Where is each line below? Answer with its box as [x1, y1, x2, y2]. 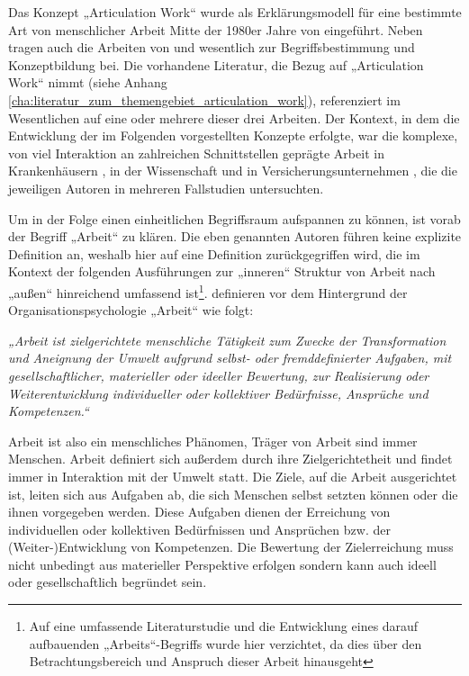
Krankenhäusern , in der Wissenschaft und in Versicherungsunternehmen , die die [8, 161, 457, 180]
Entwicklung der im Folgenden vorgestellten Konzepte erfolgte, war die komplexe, [8, 126, 458, 145]
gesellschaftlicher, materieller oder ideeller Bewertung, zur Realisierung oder [8, 365, 429, 384]
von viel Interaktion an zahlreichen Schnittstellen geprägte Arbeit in [8, 143, 384, 162]
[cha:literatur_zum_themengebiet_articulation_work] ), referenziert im [8, 90, 401, 109]
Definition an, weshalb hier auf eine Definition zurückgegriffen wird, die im [8, 244, 420, 263]
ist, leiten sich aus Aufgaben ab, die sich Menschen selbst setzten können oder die [8, 484, 458, 503]
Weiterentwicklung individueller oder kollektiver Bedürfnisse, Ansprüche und [8, 383, 428, 402]
